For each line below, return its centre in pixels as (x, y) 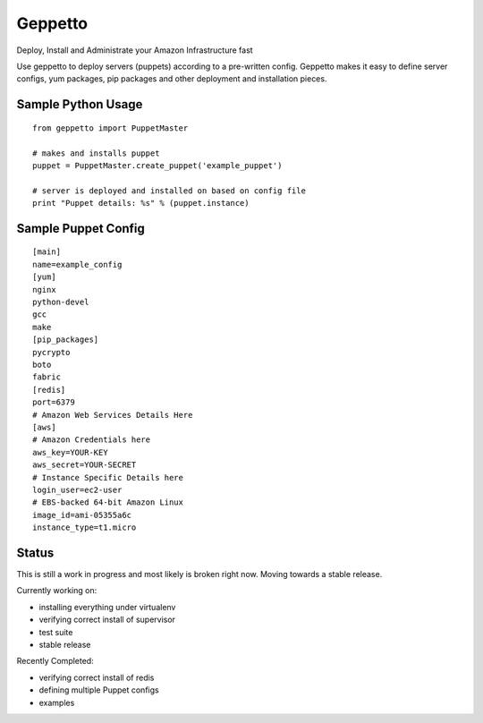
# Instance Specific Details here (108, 477)
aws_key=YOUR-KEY (70, 452)
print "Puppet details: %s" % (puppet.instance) (141, 203)
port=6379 (54, 402)
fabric (47, 377)
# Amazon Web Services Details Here (113, 415)
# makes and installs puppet (96, 153)
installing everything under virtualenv (107, 607)
